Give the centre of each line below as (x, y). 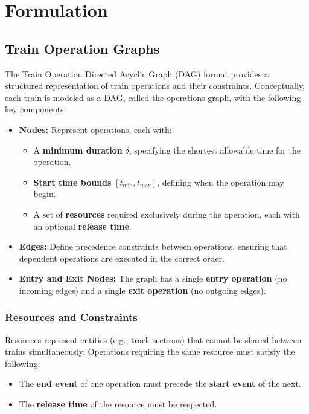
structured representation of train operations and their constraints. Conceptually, (155, 86)
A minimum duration (78, 150)
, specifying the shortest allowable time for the (215, 150)
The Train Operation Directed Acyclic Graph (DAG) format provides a (137, 73)
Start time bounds (72, 182)
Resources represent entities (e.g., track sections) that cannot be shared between (153, 339)
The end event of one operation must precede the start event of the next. (160, 383)
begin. (45, 194)
